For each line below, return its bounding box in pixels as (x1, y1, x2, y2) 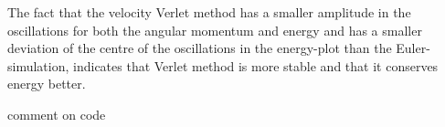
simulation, (7, 56, 69, 75)
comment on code (7, 104, 106, 123)
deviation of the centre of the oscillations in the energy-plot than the (7, 38, 392, 58)
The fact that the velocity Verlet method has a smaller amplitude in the (7, 3, 411, 21)
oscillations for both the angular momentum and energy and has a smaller (7, 20, 422, 39)
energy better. (7, 74, 86, 93)
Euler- (396, 38, 430, 58)
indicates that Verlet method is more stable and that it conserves (73, 56, 439, 75)
